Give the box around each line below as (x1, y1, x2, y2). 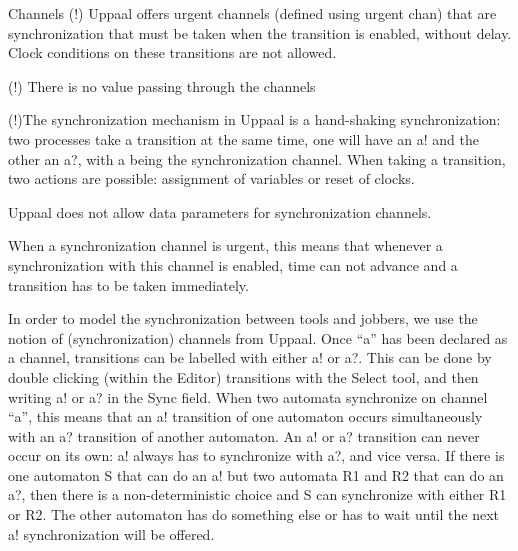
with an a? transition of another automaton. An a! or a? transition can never (8, 425, 480, 446)
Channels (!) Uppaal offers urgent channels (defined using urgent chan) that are (8, 3, 497, 23)
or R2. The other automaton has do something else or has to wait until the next (8, 504, 499, 525)
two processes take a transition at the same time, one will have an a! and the (8, 128, 479, 149)
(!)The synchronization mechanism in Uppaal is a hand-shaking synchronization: (8, 109, 501, 130)
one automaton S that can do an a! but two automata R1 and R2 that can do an (8, 464, 504, 485)
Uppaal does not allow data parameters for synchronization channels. (8, 201, 432, 222)
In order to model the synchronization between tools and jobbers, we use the (8, 308, 478, 329)
